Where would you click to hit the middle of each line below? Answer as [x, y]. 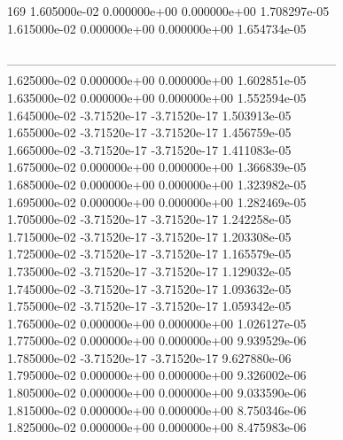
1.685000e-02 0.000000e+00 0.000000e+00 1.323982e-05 [157, 184]
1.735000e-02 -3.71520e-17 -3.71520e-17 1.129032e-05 [149, 270]
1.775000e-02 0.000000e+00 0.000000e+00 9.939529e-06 [157, 340]
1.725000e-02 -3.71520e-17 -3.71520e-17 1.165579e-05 [149, 254]
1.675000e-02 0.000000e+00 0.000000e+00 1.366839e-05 [157, 167]
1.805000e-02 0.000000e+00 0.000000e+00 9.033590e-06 [157, 393]
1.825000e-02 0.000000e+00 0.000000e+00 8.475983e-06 [157, 427]
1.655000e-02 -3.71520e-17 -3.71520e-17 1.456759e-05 [149, 132]
